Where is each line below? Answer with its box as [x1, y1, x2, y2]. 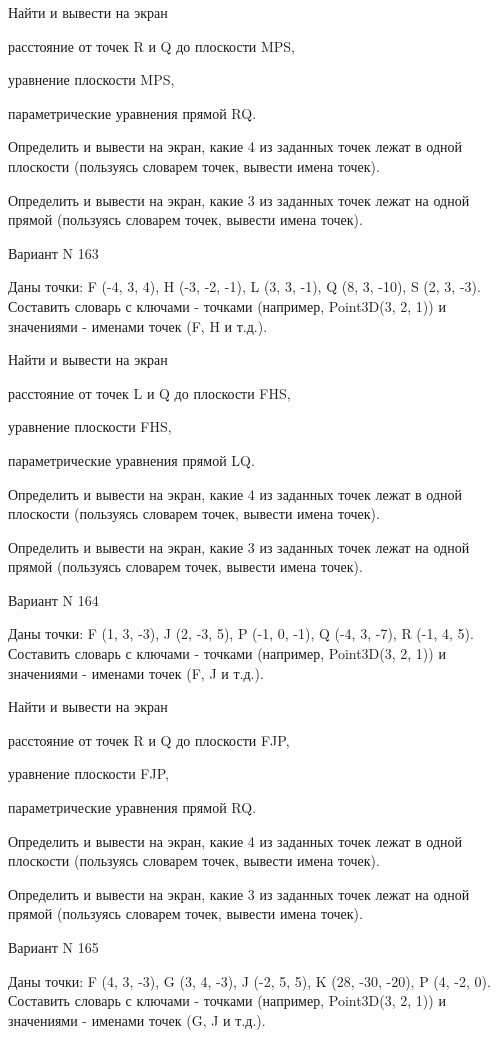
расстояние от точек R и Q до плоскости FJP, [8, 729, 290, 750]
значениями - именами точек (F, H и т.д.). [8, 315, 268, 336]
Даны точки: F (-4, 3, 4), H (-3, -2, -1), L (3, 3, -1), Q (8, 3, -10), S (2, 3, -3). [8, 276, 481, 297]
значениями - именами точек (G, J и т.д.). [8, 1009, 266, 1030]
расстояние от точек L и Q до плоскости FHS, [8, 382, 291, 403]
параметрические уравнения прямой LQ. [8, 449, 255, 470]
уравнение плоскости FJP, [8, 763, 169, 784]
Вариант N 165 [8, 937, 99, 957]
